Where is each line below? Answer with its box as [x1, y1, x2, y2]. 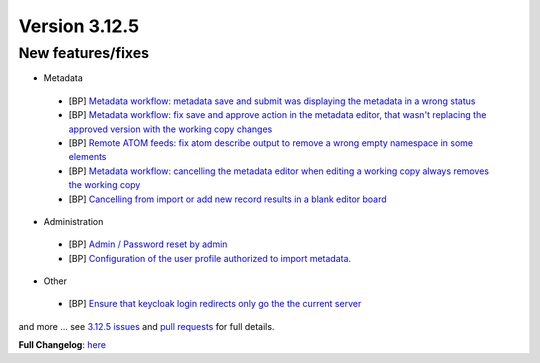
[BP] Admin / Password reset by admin [68, 238, 228, 250]
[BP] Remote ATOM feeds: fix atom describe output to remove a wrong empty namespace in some [68, 136, 474, 149]
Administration [43, 215, 104, 227]
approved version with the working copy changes [68, 123, 273, 135]
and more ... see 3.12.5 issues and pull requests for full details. [18, 320, 275, 332]
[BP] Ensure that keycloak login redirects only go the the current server [68, 298, 362, 310]
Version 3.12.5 [18, 15, 140, 37]
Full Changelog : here [18, 339, 107, 351]
